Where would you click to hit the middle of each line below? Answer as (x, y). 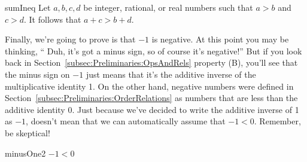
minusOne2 (25, 153)
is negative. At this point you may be (220, 39)
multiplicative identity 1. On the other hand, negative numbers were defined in (149, 86)
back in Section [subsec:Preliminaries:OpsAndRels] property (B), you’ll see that (151, 62)
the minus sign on (37, 74)
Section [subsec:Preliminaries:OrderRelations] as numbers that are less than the (151, 98)
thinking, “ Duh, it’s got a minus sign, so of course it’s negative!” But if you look (153, 51)
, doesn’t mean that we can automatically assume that (126, 121)
